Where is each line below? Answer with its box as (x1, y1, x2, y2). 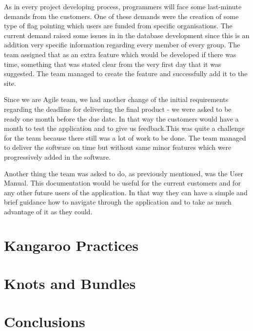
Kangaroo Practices (4, 235, 139, 255)
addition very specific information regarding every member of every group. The (4, 40, 240, 50)
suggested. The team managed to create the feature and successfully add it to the (4, 68, 248, 79)
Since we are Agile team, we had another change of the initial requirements (4, 94, 229, 104)
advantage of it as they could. (4, 206, 93, 216)
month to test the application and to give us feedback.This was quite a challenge (4, 123, 245, 133)
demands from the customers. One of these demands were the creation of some (4, 11, 239, 21)
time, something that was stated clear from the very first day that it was (4, 59, 221, 69)
